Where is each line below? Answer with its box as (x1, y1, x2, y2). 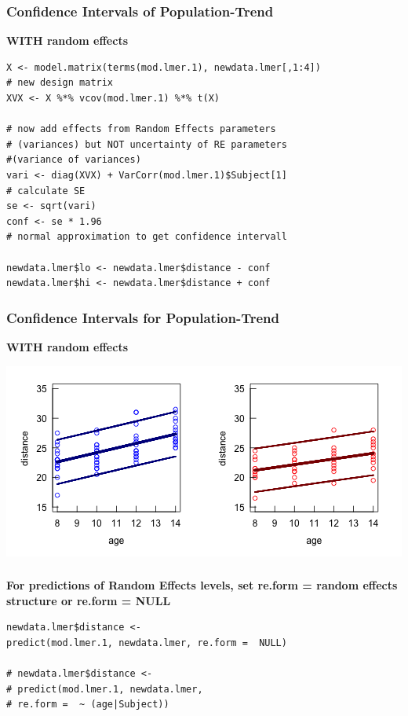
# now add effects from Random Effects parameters (6, 123, 276, 135)
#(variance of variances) (6, 154, 141, 166)
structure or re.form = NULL (6, 592, 171, 608)
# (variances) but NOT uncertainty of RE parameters (6, 138, 287, 150)
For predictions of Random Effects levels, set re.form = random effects (6, 577, 398, 593)
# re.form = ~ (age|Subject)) (6, 699, 169, 710)
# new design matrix (6, 77, 114, 89)
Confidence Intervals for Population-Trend (6, 307, 280, 327)
